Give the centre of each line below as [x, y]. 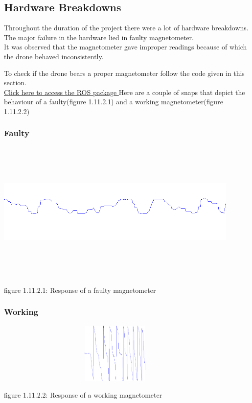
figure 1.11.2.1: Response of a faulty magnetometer [80, 290]
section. [15, 83]
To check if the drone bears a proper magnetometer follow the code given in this [124, 73]
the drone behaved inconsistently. [54, 56]
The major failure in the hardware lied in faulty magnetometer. [99, 37]
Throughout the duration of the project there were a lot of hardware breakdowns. [126, 28]
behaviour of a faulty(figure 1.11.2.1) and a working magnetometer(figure [114, 102]
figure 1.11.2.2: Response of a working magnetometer [83, 394]
